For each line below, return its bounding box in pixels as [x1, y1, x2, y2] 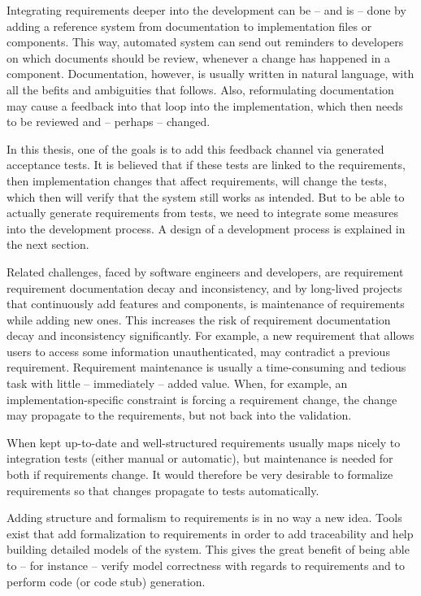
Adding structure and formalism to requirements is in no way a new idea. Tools [7, 509, 402, 526]
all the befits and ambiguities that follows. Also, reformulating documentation [7, 80, 394, 98]
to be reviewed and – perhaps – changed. [7, 113, 210, 130]
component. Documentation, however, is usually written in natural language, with [7, 65, 414, 82]
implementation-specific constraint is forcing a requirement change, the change [7, 390, 397, 407]
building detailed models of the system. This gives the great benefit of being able [7, 541, 410, 558]
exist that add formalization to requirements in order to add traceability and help [7, 524, 414, 542]
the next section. [7, 236, 89, 253]
